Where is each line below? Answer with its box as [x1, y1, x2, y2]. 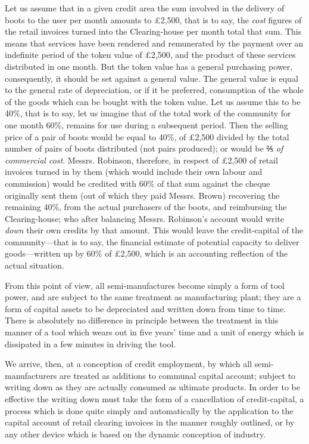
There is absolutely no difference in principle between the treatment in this [5, 314, 279, 326]
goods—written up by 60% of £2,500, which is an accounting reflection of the [5, 247, 288, 260]
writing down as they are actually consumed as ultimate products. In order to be [5, 381, 300, 393]
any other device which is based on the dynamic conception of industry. [5, 427, 266, 440]
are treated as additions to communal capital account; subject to [59, 369, 296, 381]
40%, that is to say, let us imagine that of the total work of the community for [5, 107, 291, 119]
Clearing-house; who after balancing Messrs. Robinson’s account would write [5, 212, 285, 224]
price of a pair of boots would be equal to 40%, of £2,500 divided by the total [5, 130, 289, 143]
